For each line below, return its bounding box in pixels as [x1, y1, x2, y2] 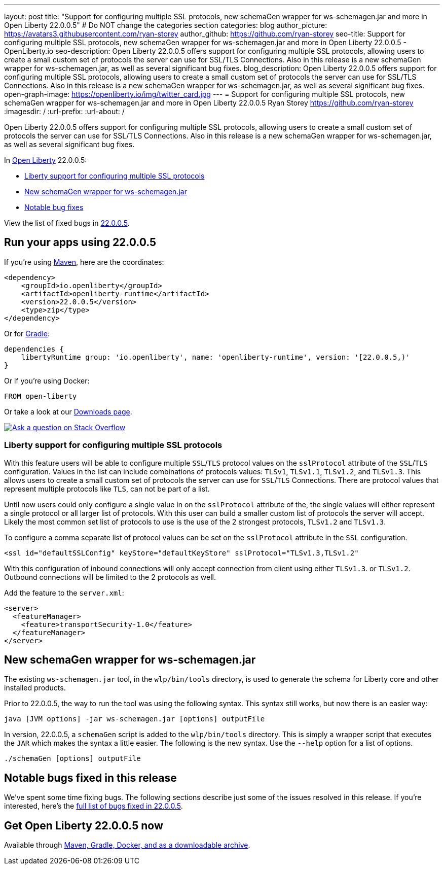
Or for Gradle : [4, 329, 50, 338]
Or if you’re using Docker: [4, 376, 90, 385]
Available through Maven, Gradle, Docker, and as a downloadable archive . [4, 841, 250, 850]
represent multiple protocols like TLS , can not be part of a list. [4, 484, 210, 493]
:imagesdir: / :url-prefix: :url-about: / [4, 107, 125, 116]
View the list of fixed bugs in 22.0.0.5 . [4, 219, 130, 227]
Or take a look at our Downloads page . [4, 407, 132, 416]
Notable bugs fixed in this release [4, 771, 177, 784]
